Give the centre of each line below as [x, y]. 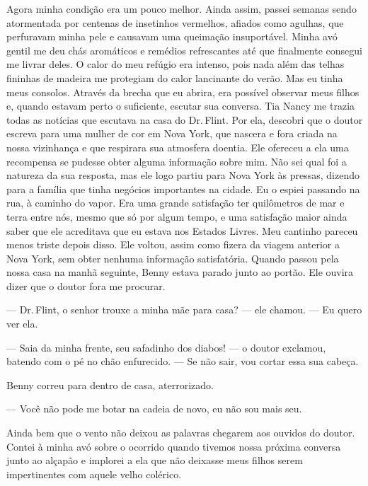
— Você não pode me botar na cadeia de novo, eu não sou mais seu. [154, 409]
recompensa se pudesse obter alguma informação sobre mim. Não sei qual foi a [177, 161]
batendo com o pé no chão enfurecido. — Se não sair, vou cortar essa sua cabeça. [183, 361]
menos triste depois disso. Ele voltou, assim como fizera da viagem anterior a [173, 244]
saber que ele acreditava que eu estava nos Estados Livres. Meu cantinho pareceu [182, 230]
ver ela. [22, 324]
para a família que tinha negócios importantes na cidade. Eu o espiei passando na [183, 189]
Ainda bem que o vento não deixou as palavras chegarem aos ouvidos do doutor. [181, 433]
